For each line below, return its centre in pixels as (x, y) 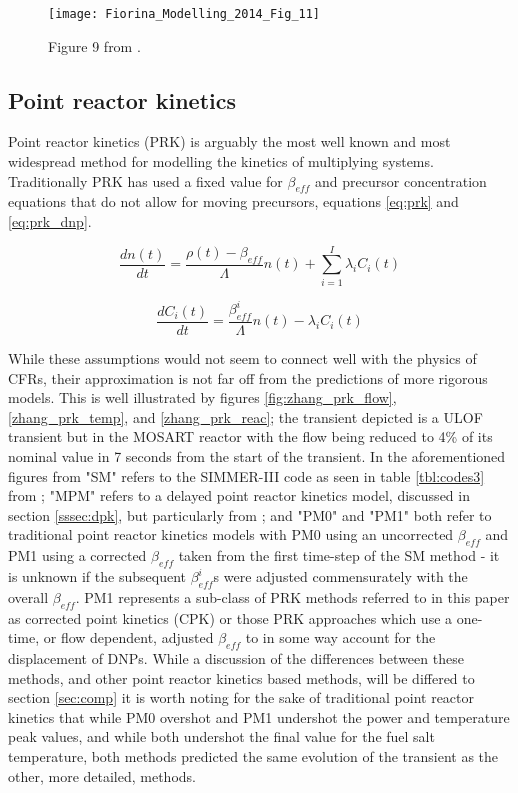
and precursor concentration (401, 180)
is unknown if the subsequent (97, 576)
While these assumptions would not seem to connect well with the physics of (242, 358)
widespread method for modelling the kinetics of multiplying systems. (221, 161)
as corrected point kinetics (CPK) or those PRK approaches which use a (230, 617)
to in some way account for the (340, 637)
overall (28, 596)
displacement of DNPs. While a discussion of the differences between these (236, 658)
